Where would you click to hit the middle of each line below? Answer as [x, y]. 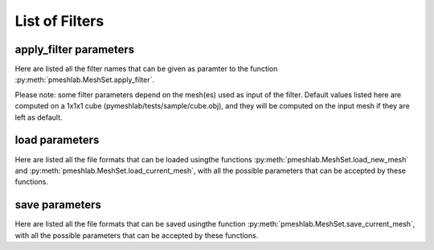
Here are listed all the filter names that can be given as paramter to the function [146, 69]
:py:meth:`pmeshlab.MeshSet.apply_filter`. [85, 80]
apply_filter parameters [75, 49]
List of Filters [59, 21]
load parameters [57, 140]
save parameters [58, 205]
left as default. [39, 117]
